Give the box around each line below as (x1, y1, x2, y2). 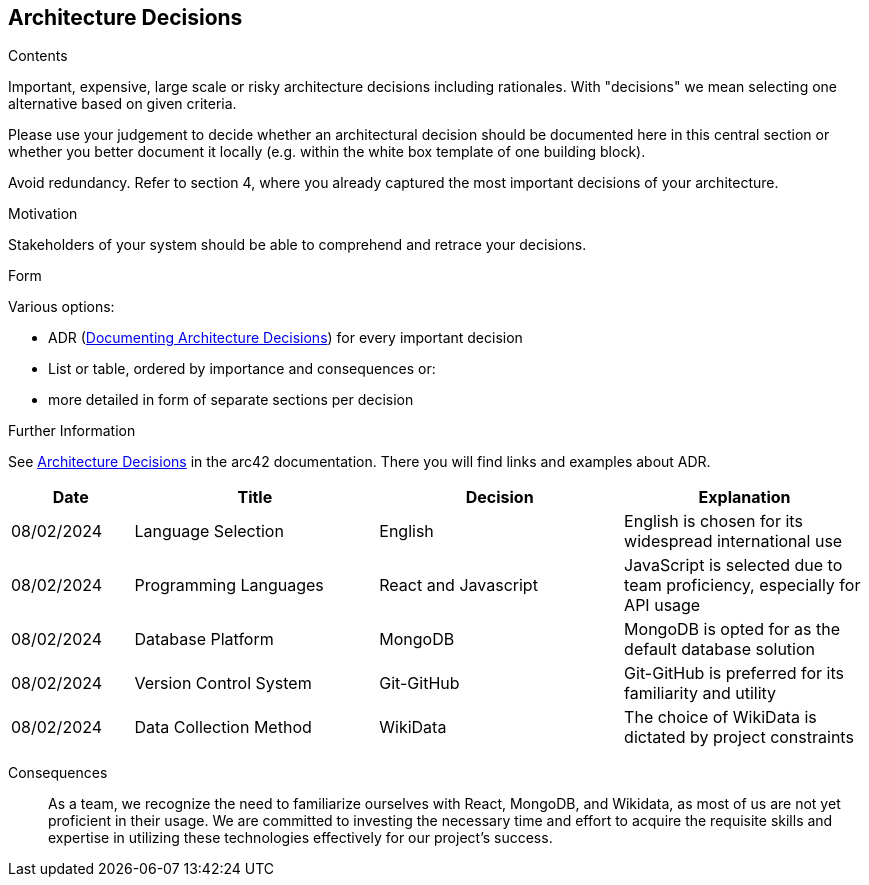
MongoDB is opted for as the (624, 619, 840, 640)
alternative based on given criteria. (8, 95, 237, 113)
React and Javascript (379, 575, 538, 596)
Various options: (8, 298, 115, 316)
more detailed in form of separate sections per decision (48, 391, 414, 409)
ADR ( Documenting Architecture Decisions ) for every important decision (48, 329, 523, 347)
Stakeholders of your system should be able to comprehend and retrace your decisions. (8, 236, 587, 254)
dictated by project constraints (624, 727, 854, 748)
